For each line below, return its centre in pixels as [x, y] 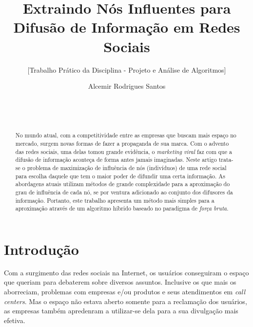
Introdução [41, 249]
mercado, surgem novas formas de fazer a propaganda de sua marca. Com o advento [122, 143]
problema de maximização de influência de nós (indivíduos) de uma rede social [127, 167]
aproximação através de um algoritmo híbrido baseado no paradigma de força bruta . [122, 208]
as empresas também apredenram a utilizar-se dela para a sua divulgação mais [121, 311]
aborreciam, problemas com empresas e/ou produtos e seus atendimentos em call [125, 291]
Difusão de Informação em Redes [127, 27]
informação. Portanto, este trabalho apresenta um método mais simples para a [115, 200]
